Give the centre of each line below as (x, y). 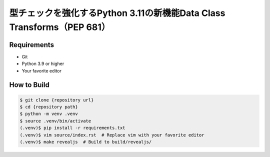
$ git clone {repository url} (57, 100)
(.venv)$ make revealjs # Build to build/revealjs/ (86, 142)
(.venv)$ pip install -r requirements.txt (72, 128)
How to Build (29, 85)
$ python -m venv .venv (49, 114)
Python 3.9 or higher (43, 64)
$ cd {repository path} (49, 107)
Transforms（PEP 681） (60, 27)
